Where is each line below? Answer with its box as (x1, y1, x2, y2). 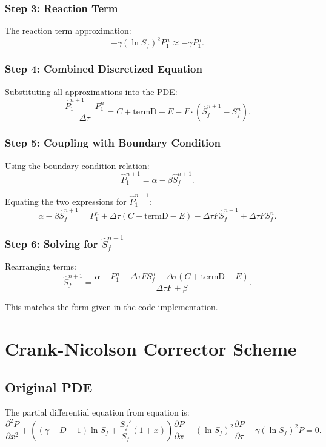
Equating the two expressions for (5, 195, 127, 208)
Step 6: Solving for (5, 236, 98, 251)
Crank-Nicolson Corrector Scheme (5, 336, 297, 360)
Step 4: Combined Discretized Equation (5, 61, 202, 76)
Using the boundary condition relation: (5, 159, 150, 171)
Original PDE (5, 377, 93, 396)
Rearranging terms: (5, 260, 76, 273)
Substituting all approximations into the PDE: (5, 85, 178, 98)
